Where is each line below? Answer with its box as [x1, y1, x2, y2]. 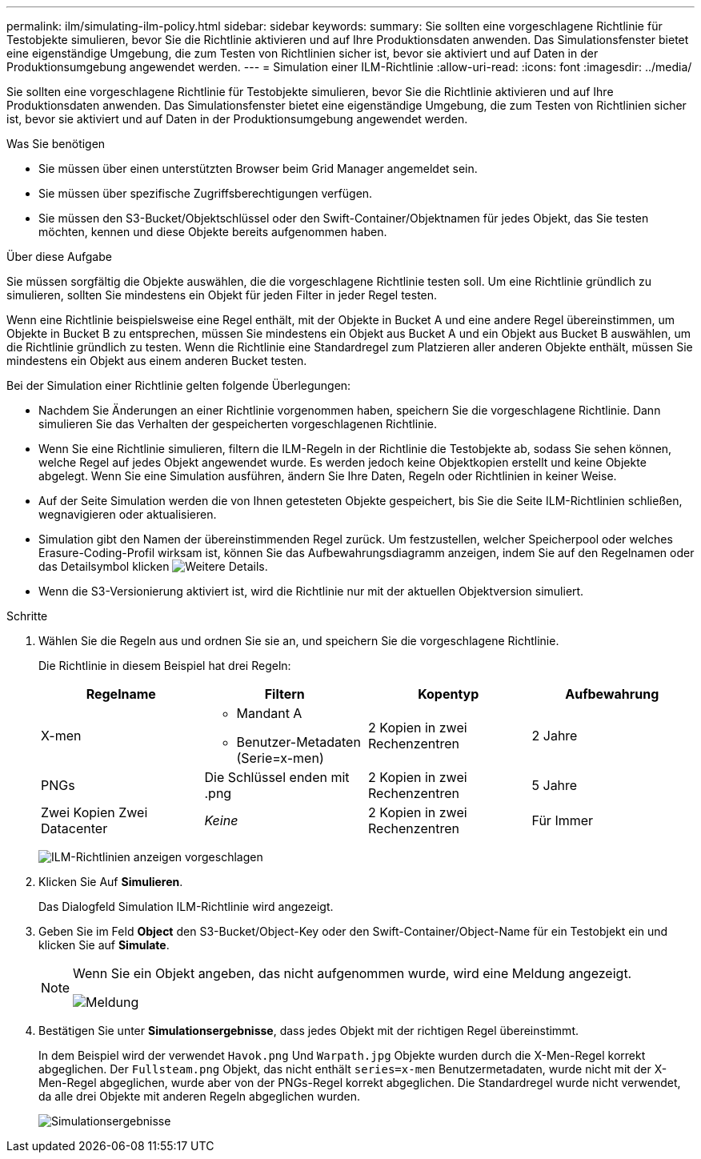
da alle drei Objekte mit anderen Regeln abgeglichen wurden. [38, 1089, 361, 1103]
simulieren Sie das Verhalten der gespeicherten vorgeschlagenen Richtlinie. [38, 417, 437, 431]
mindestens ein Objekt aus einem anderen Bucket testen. [6, 354, 307, 367]
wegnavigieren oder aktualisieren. [38, 507, 217, 521]
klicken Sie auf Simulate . [38, 938, 170, 952]
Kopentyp [418, 686, 479, 702]
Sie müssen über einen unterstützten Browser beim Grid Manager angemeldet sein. [38, 162, 478, 175]
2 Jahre [531, 728, 578, 744]
